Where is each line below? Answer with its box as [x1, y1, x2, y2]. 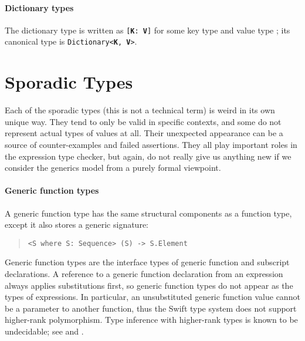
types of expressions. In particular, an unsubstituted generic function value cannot [5, 291, 300, 303]
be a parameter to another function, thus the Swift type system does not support [5, 302, 297, 314]
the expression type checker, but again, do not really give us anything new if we [5, 150, 292, 162]
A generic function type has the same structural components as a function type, [5, 207, 292, 219]
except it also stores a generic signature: [5, 218, 148, 231]
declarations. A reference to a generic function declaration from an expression [5, 268, 283, 280]
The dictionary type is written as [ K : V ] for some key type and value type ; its [5, 23, 290, 36]
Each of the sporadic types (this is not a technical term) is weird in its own [5, 104, 275, 116]
